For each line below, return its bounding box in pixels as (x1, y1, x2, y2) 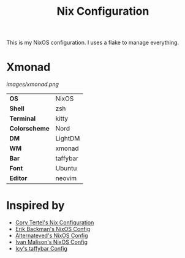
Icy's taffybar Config (15, 245, 67, 252)
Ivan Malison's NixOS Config (15, 238, 88, 246)
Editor (9, 174, 28, 183)
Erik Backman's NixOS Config (15, 226, 91, 233)
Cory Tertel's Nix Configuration (15, 219, 94, 226)
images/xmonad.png (6, 81, 59, 88)
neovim (55, 174, 77, 183)
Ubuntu (55, 164, 77, 173)
